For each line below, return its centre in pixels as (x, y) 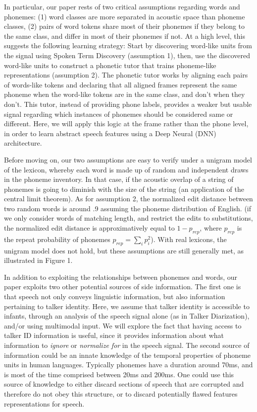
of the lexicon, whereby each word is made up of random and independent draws (126, 169)
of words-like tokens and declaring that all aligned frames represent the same (121, 84)
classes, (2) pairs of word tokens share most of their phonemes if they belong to (125, 26)
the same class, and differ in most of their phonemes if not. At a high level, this (125, 36)
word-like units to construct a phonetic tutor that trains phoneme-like (110, 65)
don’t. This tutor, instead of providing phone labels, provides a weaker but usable (128, 104)
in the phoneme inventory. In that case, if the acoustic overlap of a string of (119, 179)
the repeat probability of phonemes (57, 239)
